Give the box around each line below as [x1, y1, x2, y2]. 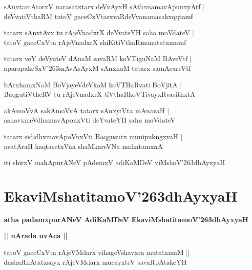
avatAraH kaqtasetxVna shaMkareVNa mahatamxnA [4, 141, 163, 151]
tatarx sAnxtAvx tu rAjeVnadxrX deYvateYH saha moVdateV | [4, 27, 194, 38]
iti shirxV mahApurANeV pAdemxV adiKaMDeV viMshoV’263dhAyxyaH [4, 157, 225, 167]
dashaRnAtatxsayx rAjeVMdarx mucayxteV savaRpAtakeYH [4, 256, 187, 267]
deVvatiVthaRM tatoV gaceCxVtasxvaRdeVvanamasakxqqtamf [4, 11, 193, 21]
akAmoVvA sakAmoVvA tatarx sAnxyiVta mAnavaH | [4, 105, 169, 115]
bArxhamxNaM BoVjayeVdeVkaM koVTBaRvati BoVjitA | [4, 79, 182, 89]
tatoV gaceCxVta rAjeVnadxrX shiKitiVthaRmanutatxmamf [4, 37, 186, 47]
